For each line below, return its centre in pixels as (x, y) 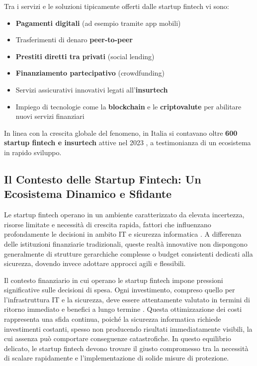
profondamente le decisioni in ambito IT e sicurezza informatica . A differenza (123, 234)
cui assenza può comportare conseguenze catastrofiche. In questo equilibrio (118, 338)
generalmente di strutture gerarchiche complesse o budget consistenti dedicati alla (128, 253)
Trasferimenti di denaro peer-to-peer (74, 40)
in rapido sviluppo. (33, 152)
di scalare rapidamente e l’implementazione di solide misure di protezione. (117, 358)
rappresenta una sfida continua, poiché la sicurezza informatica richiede (113, 319)
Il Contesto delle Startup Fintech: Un (103, 179)
